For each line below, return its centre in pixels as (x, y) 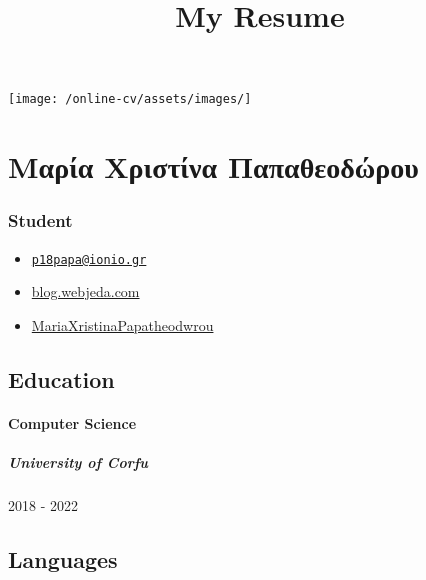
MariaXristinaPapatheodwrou (122, 324)
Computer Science (72, 422)
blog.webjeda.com (85, 291)
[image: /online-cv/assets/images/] (130, 99)
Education (61, 378)
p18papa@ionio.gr (89, 259)
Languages (63, 558)
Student (40, 220)
